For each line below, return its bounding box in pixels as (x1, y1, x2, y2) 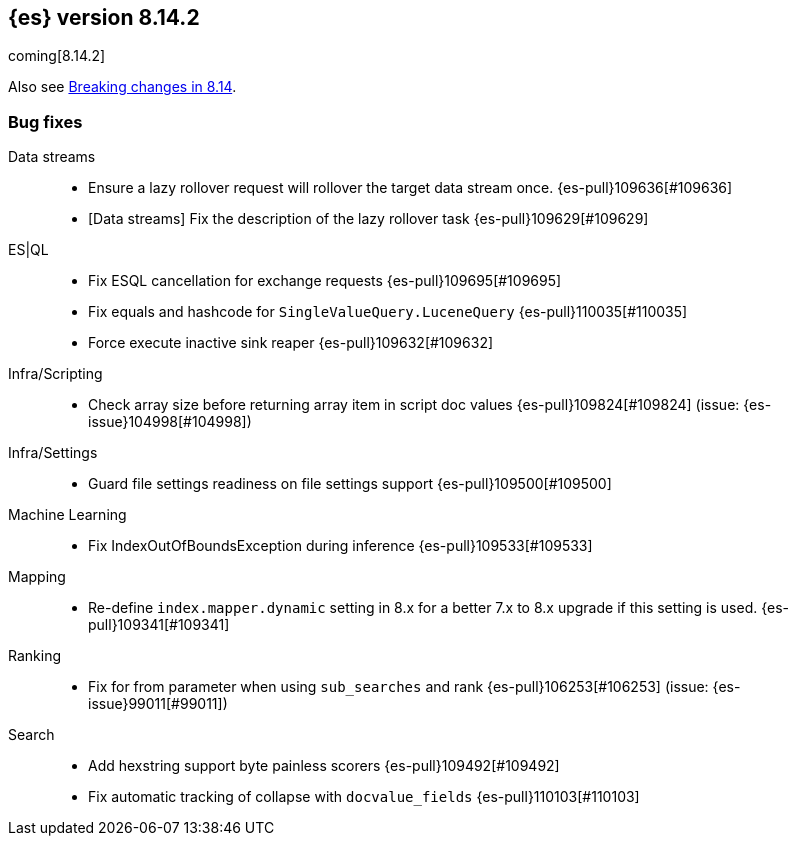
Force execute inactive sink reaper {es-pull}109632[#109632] (88, 334, 494, 352)
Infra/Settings (8, 444, 98, 462)
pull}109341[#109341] (88, 616, 230, 634)
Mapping (8, 568, 66, 586)
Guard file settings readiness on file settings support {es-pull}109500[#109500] (88, 475, 612, 493)
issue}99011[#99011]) (88, 695, 228, 713)
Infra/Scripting (8, 365, 103, 383)
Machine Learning (8, 506, 127, 524)
